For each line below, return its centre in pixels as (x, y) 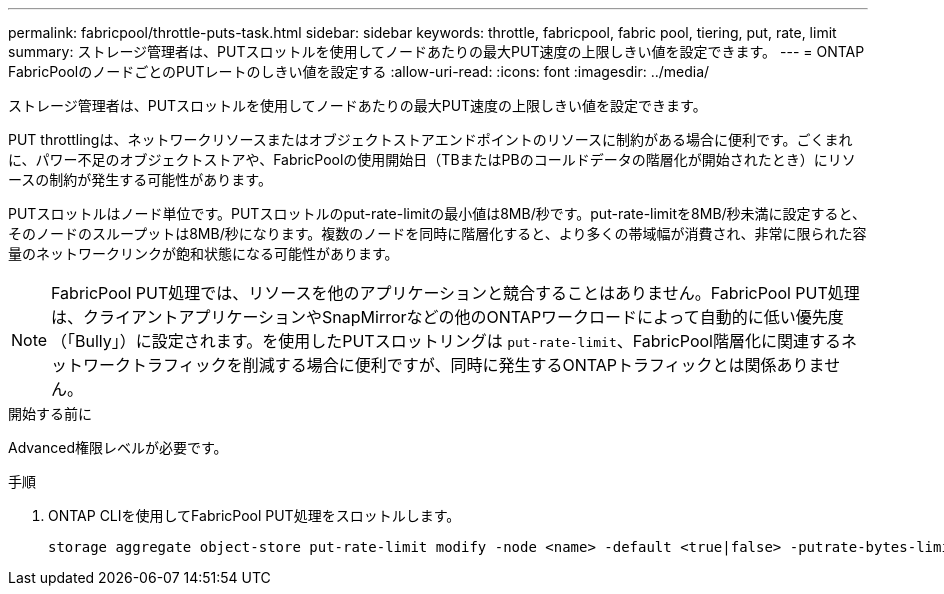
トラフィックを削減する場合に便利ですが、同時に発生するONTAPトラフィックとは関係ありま (478, 365)
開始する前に (50, 413)
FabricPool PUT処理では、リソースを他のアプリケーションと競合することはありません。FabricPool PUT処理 (455, 293)
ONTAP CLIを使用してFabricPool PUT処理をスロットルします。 (254, 515)
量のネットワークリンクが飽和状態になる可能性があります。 (203, 253)
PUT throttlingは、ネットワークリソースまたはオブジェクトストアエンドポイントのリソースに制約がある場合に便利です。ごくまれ (430, 139)
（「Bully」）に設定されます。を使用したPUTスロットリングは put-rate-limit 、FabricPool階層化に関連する (446, 341)
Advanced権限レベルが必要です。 (118, 447)
